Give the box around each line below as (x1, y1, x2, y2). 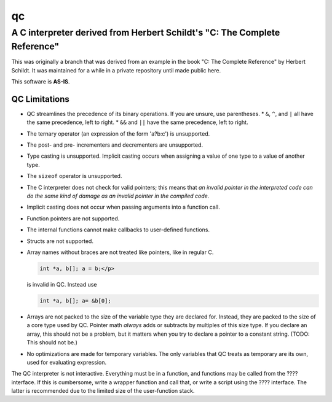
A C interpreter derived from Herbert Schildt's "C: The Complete (11, 27, 280, 38)
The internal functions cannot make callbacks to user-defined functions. (26, 226, 210, 233)
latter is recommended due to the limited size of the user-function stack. (11, 387, 195, 395)
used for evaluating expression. (26, 358, 107, 366)
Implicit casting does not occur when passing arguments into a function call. (26, 203, 221, 211)
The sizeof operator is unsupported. (26, 172, 122, 180)
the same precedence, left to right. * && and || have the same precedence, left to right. (26, 118, 248, 126)
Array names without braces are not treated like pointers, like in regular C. (26, 249, 214, 256)
